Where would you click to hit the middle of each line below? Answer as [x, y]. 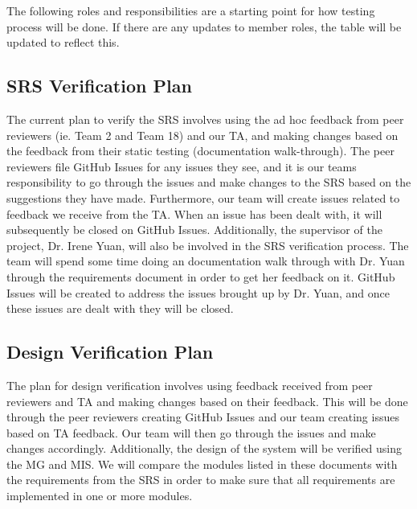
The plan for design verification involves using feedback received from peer [190, 385]
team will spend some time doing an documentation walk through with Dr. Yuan [206, 261]
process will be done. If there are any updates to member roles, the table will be [204, 26]
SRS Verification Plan [99, 86]
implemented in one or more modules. [100, 496]
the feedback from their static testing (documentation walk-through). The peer [200, 151]
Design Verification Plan [110, 352]
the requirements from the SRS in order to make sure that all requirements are [201, 480]
